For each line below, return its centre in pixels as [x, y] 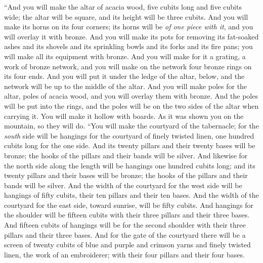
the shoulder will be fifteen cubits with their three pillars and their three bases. [127, 215]
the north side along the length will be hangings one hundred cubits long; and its [130, 165]
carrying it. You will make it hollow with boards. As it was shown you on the [124, 116]
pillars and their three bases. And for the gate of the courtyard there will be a [125, 234]
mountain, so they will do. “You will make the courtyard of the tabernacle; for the [131, 126]
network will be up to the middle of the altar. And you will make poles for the [126, 86]
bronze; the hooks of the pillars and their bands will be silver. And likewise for [126, 155]
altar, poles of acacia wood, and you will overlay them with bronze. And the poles [131, 96]
